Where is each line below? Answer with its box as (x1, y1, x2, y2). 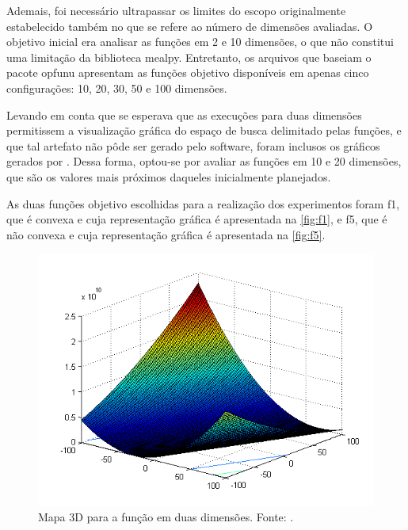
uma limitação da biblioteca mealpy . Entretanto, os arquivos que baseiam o (6, 48, 372, 65)
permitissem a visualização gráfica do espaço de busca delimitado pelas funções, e (6, 122, 402, 139)
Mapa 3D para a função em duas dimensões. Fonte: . (38, 508, 294, 524)
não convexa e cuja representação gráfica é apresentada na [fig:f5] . (6, 226, 326, 242)
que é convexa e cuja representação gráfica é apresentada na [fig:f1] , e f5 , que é (6, 211, 387, 227)
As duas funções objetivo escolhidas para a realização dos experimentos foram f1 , (6, 195, 400, 212)
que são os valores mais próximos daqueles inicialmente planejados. (6, 168, 331, 185)
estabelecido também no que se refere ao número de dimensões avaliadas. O (6, 17, 373, 34)
